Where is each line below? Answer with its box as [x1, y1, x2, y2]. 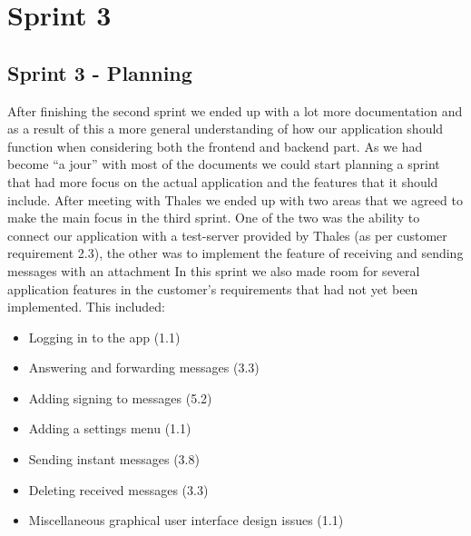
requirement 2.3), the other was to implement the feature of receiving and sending [7, 243, 464, 263]
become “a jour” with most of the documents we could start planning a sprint [7, 154, 440, 174]
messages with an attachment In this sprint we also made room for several [7, 261, 420, 280]
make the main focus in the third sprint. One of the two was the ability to [7, 208, 420, 227]
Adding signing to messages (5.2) [28, 388, 212, 407]
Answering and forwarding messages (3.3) [28, 358, 260, 377]
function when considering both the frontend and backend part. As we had [7, 136, 423, 155]
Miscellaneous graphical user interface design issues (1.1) [28, 511, 344, 530]
